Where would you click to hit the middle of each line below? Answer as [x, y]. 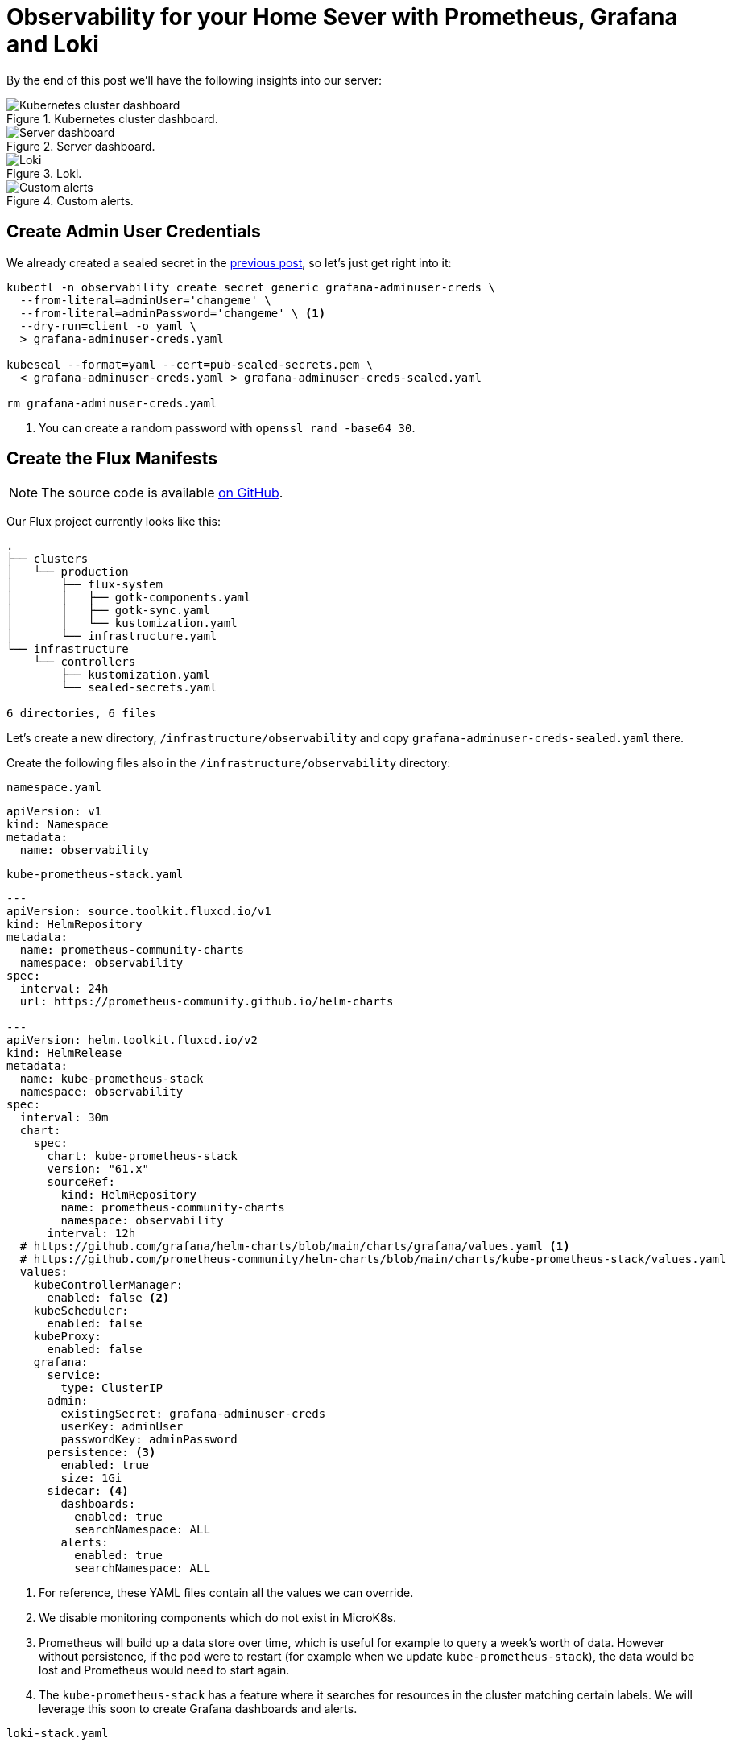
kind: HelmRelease [64, 1053]
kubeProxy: [68, 1337]
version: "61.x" [98, 1169]
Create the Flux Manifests [112, 459]
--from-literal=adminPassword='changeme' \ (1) [173, 313]
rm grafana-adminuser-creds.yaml [112, 403]
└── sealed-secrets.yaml [139, 688]
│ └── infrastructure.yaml [112, 636]
